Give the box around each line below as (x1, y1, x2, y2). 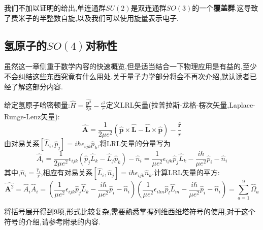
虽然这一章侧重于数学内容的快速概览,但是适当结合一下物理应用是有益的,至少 (4, 61, 257, 72)
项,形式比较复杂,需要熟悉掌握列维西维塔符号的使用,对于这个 (57, 206, 255, 217)
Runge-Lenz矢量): (4, 111, 60, 122)
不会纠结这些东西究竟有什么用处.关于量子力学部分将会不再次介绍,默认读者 (4, 71, 250, 81)
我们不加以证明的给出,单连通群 (4, 3, 106, 13)
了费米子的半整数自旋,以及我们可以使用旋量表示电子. (4, 12, 179, 23)
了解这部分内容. (11, 81, 63, 91)
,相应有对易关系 (41, 167, 93, 178)
